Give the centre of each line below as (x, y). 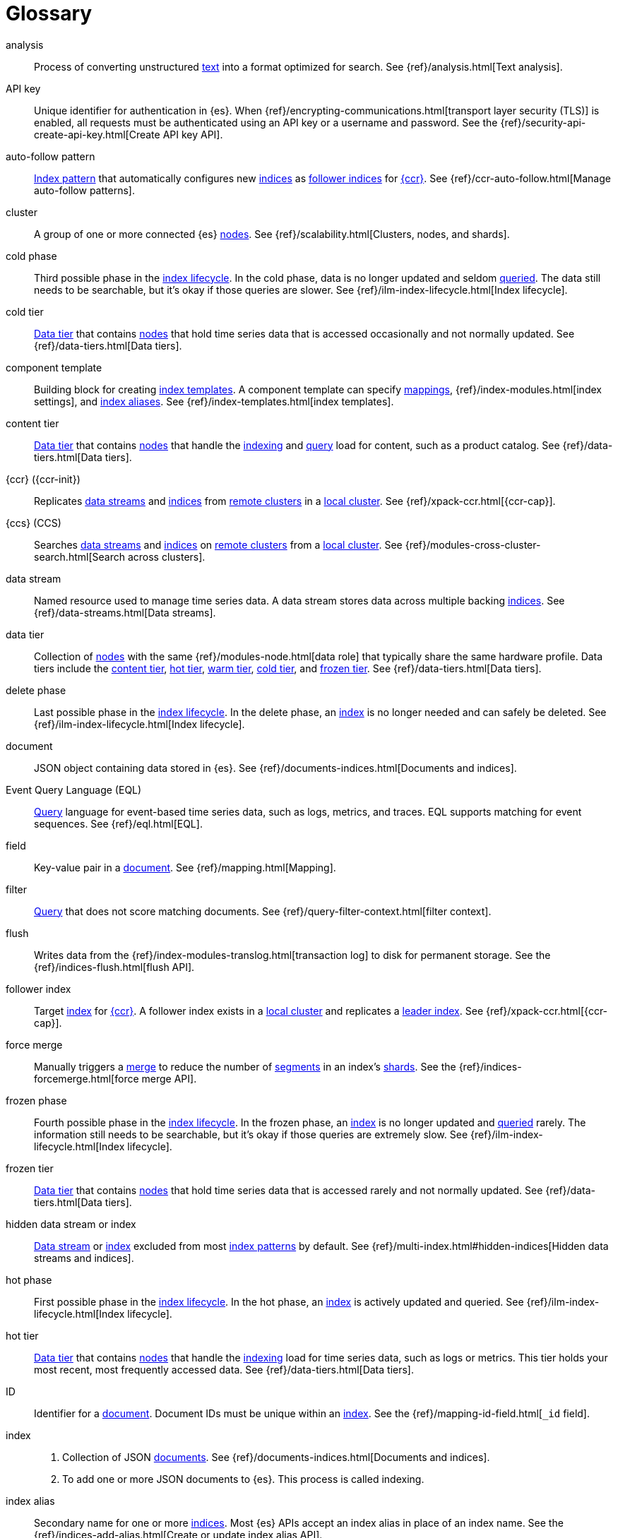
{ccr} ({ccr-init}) (43, 479)
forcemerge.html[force (87, 1078)
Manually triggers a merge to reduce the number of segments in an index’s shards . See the (245, 1066)
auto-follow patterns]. (84, 190)
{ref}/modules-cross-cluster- (473, 544)
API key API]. (193, 134)
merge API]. (169, 1078)
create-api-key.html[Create (97, 134)
